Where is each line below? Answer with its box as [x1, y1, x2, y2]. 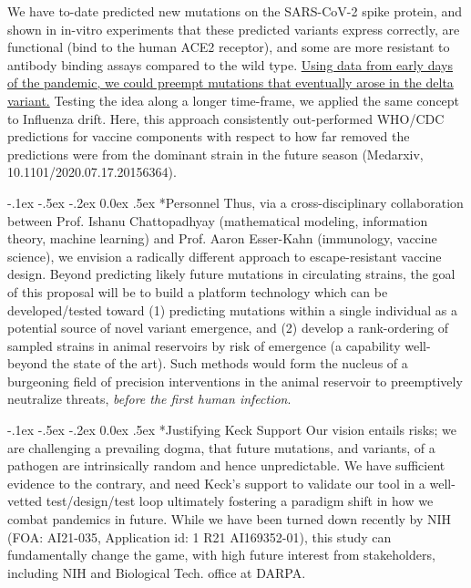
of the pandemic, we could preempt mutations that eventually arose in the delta [7, 73, 454, 92]
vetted [7, 491, 43, 511]
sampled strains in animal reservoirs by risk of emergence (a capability [7, 335, 401, 355]
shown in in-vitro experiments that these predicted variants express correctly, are [7, 19, 460, 38]
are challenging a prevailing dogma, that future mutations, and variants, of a [7, 438, 435, 457]
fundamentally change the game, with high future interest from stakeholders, [7, 545, 435, 564]
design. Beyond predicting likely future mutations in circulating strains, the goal [7, 264, 456, 284]
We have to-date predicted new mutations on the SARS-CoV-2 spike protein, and [7, 2, 462, 20]
